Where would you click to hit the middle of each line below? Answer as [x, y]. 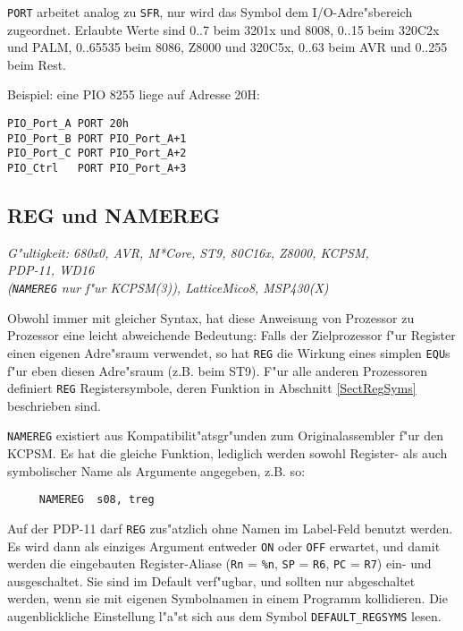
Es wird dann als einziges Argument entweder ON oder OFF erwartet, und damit [224, 546]
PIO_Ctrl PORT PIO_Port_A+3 [97, 168]
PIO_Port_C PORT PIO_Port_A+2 [97, 153]
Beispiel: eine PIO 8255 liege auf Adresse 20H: [134, 94]
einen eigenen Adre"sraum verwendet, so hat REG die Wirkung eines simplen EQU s [229, 352]
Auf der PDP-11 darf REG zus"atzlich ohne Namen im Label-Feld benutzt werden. [230, 528]
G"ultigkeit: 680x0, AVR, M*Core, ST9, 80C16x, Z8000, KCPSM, [188, 252]
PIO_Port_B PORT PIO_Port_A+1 [97, 138]
